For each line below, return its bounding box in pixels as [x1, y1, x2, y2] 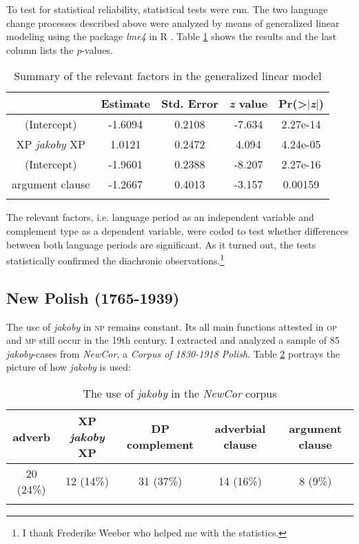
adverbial [214, 420, 266, 437]
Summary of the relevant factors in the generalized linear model [14, 68, 322, 84]
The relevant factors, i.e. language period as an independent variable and [6, 210, 314, 224]
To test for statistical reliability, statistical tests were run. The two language [6, 2, 328, 16]
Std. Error [161, 95, 218, 112]
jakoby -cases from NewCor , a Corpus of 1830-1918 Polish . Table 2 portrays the [6, 346, 340, 360]
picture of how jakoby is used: [6, 360, 131, 374]
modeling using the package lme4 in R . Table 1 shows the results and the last [6, 29, 337, 43]
